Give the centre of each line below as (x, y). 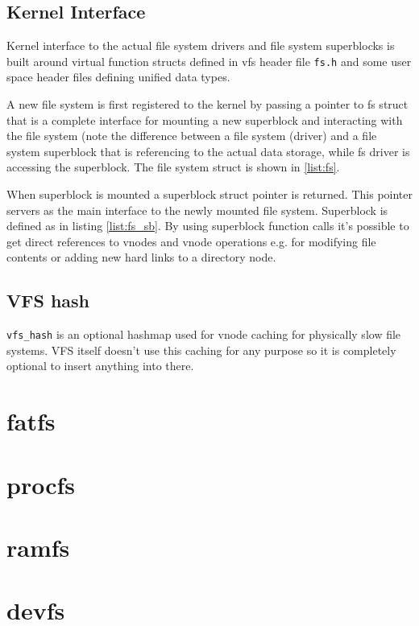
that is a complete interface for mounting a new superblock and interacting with (205, 119)
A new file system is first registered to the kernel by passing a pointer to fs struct (207, 104)
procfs (41, 484)
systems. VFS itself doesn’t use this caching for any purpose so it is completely (201, 350)
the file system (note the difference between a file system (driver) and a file (192, 136)
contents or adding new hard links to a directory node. (141, 257)
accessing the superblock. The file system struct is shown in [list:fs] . (173, 167)
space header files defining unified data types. (118, 77)
